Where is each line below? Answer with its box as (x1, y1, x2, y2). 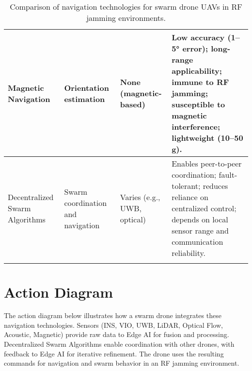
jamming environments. (86, 12, 166, 23)
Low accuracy (172, 32, 225, 43)
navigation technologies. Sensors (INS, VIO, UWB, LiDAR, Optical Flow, (4, 320, 223, 330)
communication (172, 236, 223, 247)
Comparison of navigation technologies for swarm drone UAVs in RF (10, 1, 242, 12)
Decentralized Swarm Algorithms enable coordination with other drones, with (4, 338, 235, 349)
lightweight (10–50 (172, 132, 243, 143)
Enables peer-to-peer (172, 158, 242, 169)
